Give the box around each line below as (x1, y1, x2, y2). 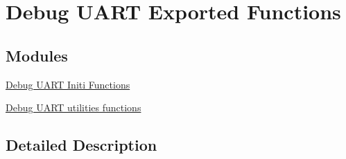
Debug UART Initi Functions (6, 77, 130, 91)
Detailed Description (6, 134, 157, 156)
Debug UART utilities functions (6, 100, 141, 115)
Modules (6, 44, 68, 66)
